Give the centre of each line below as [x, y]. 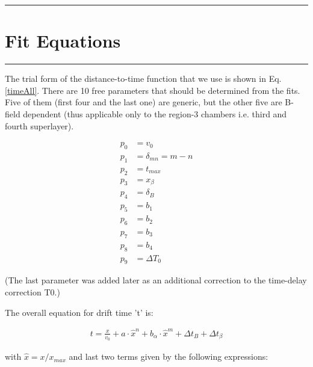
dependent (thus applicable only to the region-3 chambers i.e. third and [155, 113]
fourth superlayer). [39, 125]
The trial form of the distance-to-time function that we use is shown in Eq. [143, 79]
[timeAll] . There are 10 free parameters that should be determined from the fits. [153, 90]
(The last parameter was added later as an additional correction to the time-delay [156, 280]
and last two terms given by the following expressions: [169, 356]
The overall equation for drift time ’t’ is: [79, 312]
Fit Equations [63, 41]
